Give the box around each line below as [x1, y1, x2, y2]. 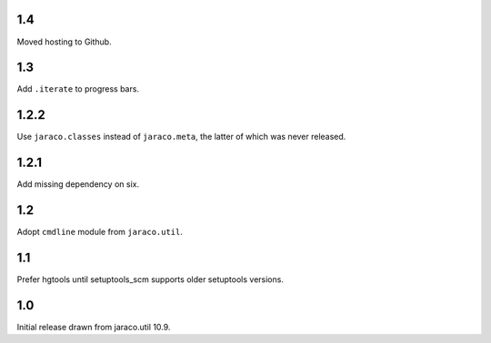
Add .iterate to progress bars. [16, 83, 140, 94]
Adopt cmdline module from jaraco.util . [16, 227, 184, 238]
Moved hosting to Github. [16, 36, 113, 47]
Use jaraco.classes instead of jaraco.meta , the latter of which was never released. [16, 132, 346, 142]
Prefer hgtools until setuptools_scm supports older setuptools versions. [16, 274, 284, 285]
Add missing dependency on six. [16, 179, 140, 190]
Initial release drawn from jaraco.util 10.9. [16, 321, 171, 332]
